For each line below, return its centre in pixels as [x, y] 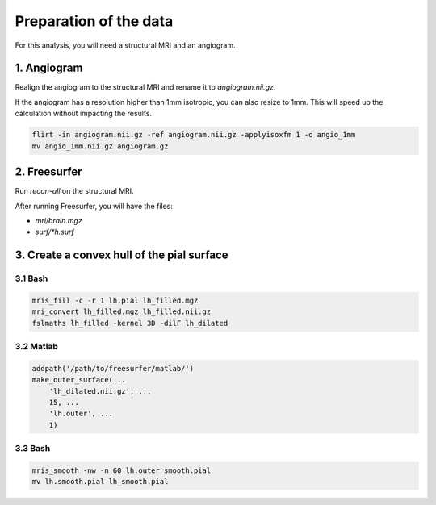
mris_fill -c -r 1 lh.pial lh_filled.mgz [115, 300]
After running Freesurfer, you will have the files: [94, 206]
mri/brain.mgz [59, 220]
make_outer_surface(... [79, 380]
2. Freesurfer [48, 172]
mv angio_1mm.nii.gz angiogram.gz [100, 146]
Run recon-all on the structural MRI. [74, 191]
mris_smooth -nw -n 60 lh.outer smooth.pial [122, 470]
